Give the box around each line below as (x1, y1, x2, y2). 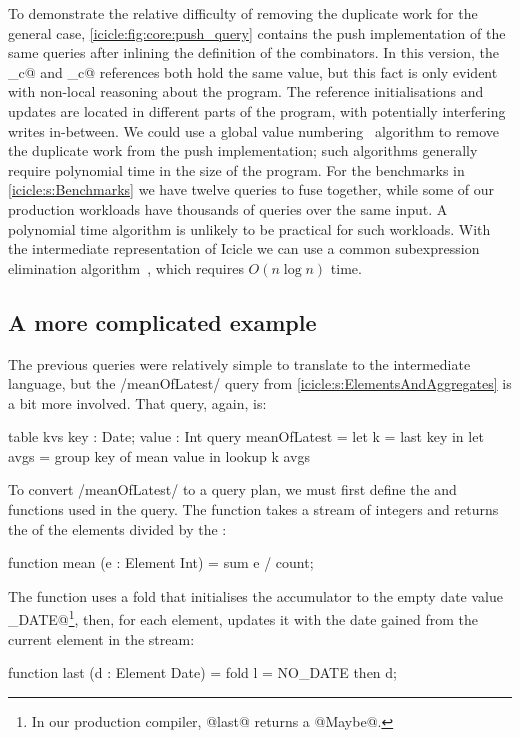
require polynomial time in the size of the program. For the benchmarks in (8, 159, 465, 180)
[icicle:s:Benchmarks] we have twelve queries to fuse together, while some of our (8, 179, 494, 200)
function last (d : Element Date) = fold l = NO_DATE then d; (8, 662, 397, 683)
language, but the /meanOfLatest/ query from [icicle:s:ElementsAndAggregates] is (8, 373, 512, 394)
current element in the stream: (8, 628, 195, 649)
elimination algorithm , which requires (8, 257, 244, 278)
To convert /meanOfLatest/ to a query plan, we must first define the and (8, 479, 457, 500)
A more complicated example (8, 306, 317, 337)
